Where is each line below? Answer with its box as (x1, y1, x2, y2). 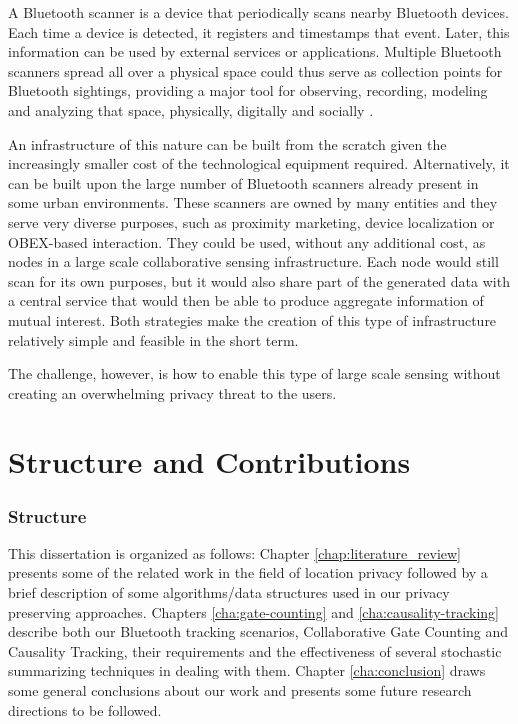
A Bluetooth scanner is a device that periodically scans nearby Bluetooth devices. (8, 2, 509, 22)
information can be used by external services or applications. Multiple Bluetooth (8, 41, 502, 62)
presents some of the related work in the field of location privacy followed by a (8, 562, 488, 583)
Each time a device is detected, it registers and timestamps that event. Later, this (8, 21, 510, 42)
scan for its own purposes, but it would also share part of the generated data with (8, 270, 510, 291)
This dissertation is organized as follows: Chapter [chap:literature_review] (8, 542, 461, 563)
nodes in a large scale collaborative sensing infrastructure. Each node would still (8, 251, 499, 272)
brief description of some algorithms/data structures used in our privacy (8, 582, 450, 603)
